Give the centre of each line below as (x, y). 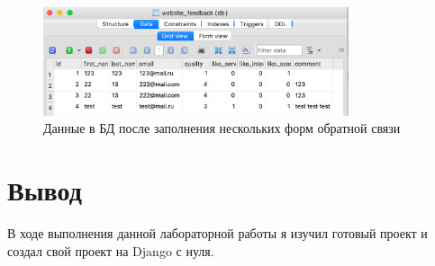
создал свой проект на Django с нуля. (111, 250)
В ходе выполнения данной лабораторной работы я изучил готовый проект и (217, 233)
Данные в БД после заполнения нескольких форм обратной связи (222, 128)
